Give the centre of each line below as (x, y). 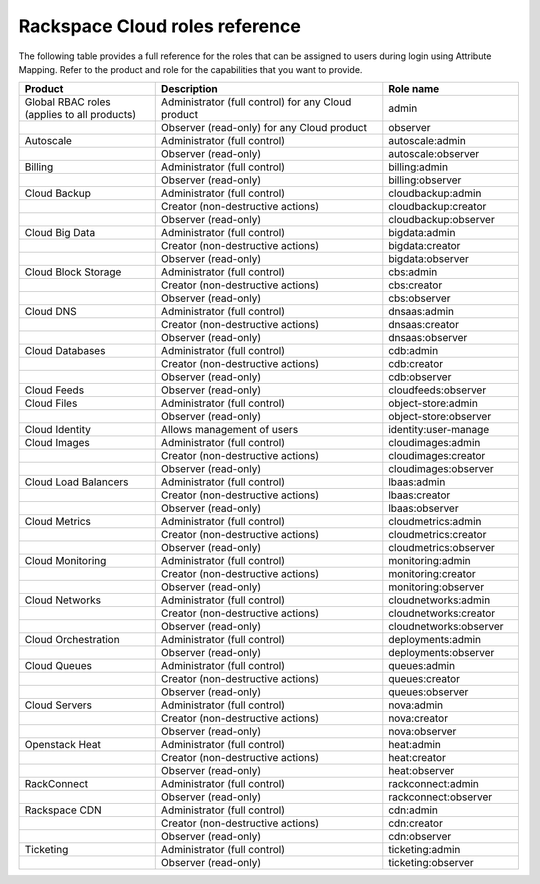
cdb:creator (416, 364)
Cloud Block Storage (73, 272)
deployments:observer (441, 653)
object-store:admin (433, 403)
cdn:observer (420, 837)
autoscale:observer (434, 154)
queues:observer (428, 692)
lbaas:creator (419, 495)
